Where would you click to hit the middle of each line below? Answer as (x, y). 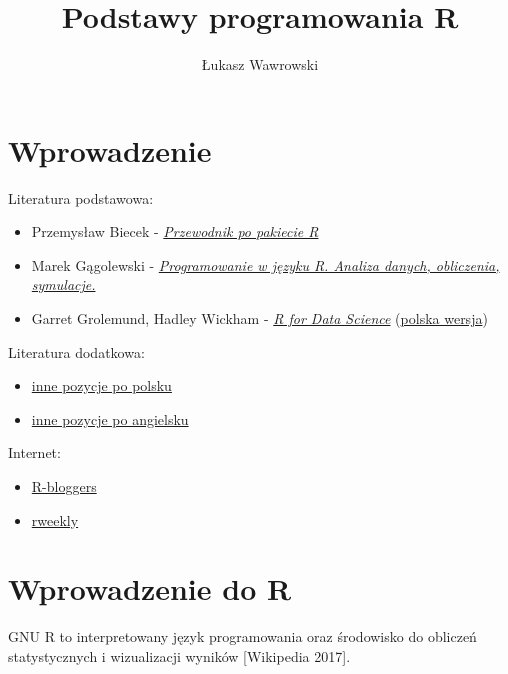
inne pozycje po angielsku (110, 418)
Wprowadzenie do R (150, 588)
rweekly (55, 519)
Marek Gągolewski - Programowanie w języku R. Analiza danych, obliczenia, (265, 264)
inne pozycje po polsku (101, 385)
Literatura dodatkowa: (76, 351)
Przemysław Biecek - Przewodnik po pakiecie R (175, 231)
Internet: (34, 452)
